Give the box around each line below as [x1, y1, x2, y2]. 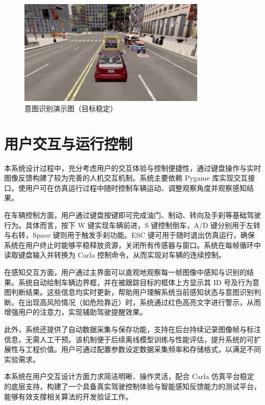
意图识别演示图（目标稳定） [24, 103, 117, 113]
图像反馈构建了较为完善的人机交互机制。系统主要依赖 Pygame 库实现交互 [4, 172, 248, 183]
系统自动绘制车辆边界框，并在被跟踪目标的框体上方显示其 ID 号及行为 [18, 276, 253, 287]
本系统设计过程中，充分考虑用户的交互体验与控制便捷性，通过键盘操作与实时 [4, 162, 261, 173]
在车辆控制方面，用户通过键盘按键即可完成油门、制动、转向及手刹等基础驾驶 [4, 210, 261, 220]
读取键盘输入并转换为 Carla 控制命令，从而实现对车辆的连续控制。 [4, 249, 226, 260]
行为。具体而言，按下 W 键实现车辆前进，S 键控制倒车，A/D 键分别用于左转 [4, 219, 261, 230]
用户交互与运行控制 [4, 133, 133, 154]
